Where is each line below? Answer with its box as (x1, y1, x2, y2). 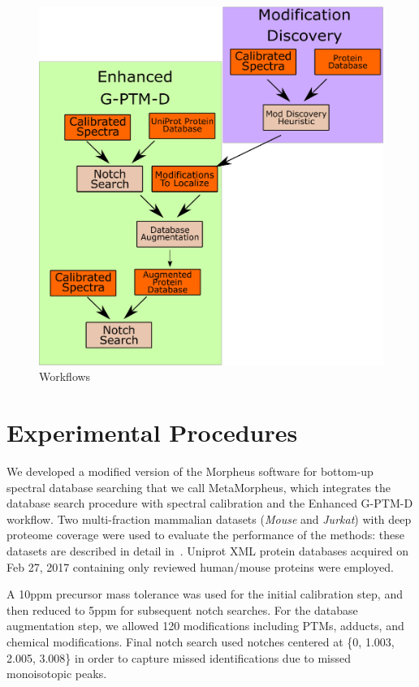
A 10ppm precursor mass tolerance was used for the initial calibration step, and (6, 585, 403, 603)
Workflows (39, 368, 91, 385)
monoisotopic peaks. (6, 665, 107, 682)
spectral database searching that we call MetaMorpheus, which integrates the (6, 478, 391, 495)
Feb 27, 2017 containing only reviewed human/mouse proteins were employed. (6, 558, 394, 575)
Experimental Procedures (6, 416, 298, 449)
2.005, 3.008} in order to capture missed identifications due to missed (6, 649, 351, 666)
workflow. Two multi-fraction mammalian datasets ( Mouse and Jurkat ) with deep (6, 510, 412, 527)
